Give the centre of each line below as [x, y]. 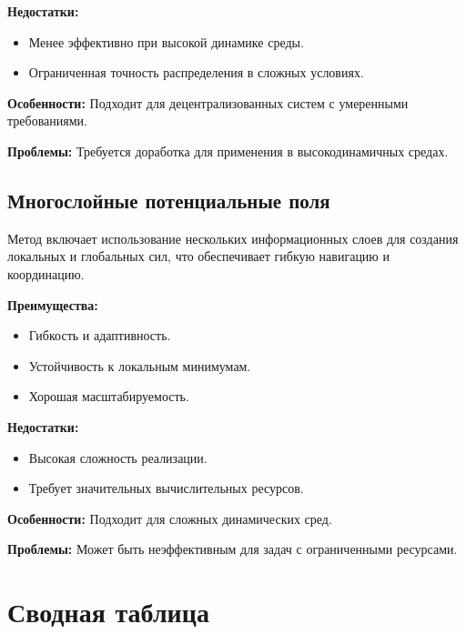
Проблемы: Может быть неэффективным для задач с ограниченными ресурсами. [233, 549]
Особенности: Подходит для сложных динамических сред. [170, 518]
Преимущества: [53, 304]
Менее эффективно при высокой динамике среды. [166, 41]
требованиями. [47, 121]
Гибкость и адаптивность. [100, 335]
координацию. [46, 273]
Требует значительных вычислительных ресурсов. [166, 488]
